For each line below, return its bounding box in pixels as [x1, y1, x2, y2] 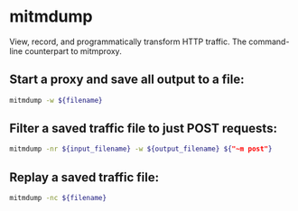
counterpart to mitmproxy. [24, 45, 122, 56]
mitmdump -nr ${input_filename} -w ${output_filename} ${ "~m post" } [9, 144, 273, 154]
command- [247, 36, 290, 47]
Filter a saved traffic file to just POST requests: [9, 121, 278, 136]
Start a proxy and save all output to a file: [9, 72, 245, 87]
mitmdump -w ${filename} [9, 96, 103, 105]
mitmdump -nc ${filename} [9, 194, 107, 203]
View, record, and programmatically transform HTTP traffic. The [9, 36, 247, 47]
